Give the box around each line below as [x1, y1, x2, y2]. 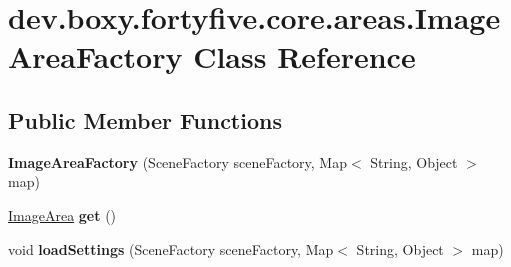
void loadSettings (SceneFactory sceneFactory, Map [8, 238, 334, 259]
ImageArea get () [8, 204, 117, 225]
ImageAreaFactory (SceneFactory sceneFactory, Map [8, 151, 347, 172]
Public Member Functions [8, 104, 282, 135]
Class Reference [193, 36, 416, 77]
